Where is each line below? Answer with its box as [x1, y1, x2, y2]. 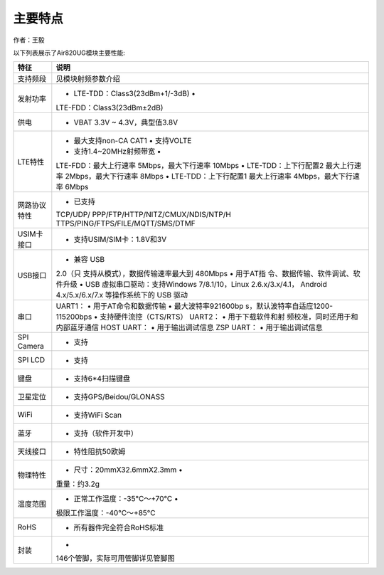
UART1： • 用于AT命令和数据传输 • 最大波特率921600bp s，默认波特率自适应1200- [55, 301, 334, 311]
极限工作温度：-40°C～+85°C [55, 508, 156, 518]
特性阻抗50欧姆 [73, 447, 126, 457]
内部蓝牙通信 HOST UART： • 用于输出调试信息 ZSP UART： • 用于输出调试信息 [55, 322, 323, 332]
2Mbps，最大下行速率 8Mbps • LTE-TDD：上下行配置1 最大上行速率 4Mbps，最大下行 [65, 172, 353, 181]
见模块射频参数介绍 [55, 74, 121, 84]
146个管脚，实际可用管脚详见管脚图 [55, 554, 175, 564]
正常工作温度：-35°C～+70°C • [73, 494, 179, 504]
